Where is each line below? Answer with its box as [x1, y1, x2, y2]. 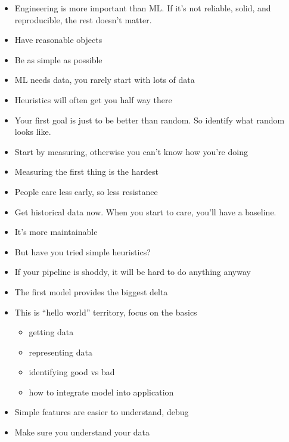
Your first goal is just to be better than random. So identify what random [14, 113, 285, 126]
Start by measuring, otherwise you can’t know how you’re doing [14, 145, 248, 157]
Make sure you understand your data [14, 426, 150, 438]
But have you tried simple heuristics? [14, 245, 151, 258]
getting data [29, 326, 74, 338]
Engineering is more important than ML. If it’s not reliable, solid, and [14, 2, 271, 14]
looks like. [14, 125, 51, 138]
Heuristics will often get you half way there [14, 93, 172, 106]
